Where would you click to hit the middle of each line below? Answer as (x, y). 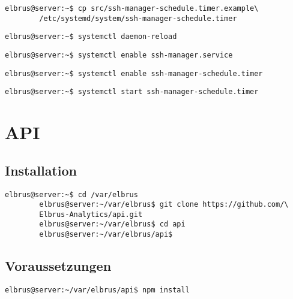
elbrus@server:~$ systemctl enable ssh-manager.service (119, 55)
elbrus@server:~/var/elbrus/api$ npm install (97, 290)
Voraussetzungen (58, 266)
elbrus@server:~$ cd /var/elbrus (71, 194)
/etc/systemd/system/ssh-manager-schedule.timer (138, 18)
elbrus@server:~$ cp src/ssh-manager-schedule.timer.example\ (132, 8)
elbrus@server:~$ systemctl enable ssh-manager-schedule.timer (134, 73)
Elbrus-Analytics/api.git (91, 214)
